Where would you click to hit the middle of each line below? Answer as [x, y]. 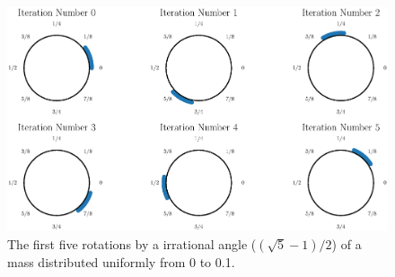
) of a [347, 243]
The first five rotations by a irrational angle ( [132, 243]
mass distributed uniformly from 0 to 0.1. [121, 261]
